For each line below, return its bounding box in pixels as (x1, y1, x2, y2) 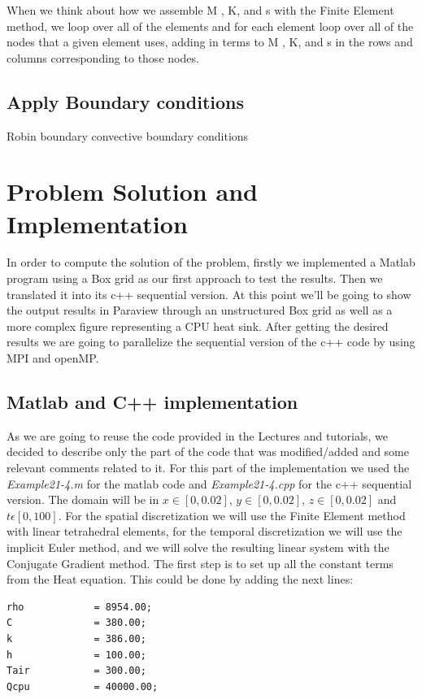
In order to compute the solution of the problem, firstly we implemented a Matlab (7, 254, 415, 271)
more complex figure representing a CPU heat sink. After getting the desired (7, 317, 389, 334)
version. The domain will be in (7, 491, 159, 508)
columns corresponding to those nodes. (7, 49, 199, 66)
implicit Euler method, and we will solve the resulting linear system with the (7, 539, 389, 555)
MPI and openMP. (7, 349, 99, 367)
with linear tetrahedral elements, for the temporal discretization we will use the (7, 523, 402, 540)
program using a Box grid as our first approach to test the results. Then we (7, 270, 383, 287)
